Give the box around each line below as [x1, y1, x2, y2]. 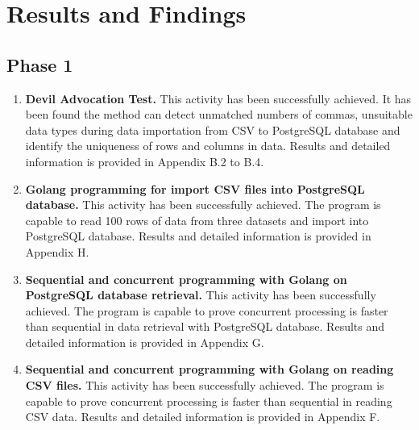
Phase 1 [6, 52, 73, 77]
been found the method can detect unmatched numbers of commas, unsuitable [25, 106, 413, 123]
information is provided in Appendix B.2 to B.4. [25, 152, 264, 169]
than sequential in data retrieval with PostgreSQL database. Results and [25, 318, 385, 335]
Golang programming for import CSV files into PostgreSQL [25, 180, 365, 197]
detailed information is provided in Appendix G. [25, 333, 264, 350]
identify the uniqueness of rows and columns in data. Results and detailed [25, 137, 391, 154]
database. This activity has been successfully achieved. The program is [25, 196, 381, 213]
